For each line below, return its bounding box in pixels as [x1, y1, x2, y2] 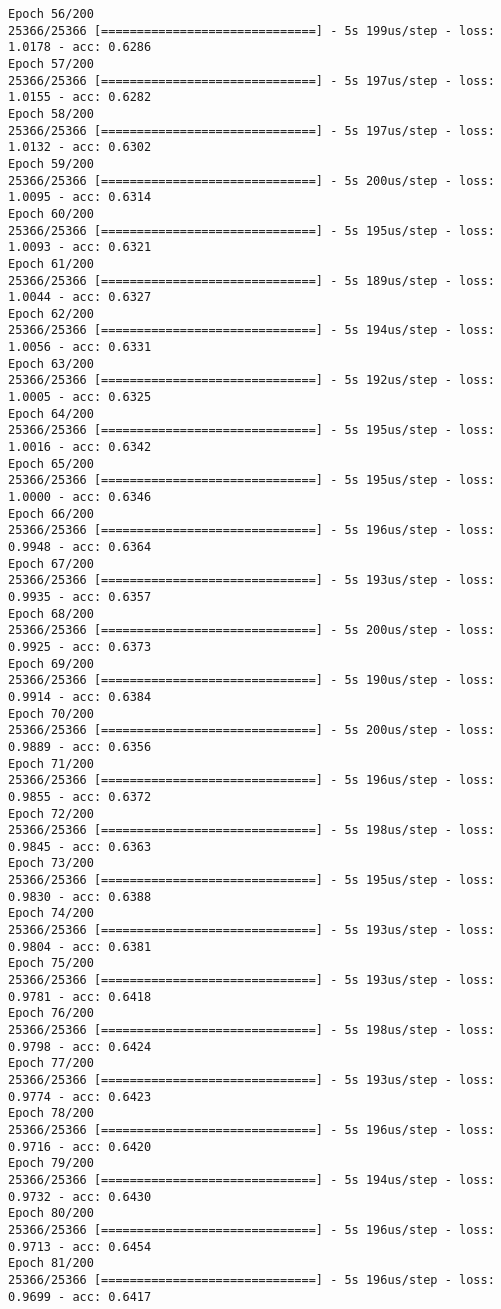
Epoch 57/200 [8, 56, 94, 71]
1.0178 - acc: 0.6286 [8, 40, 152, 55]
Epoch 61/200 [8, 256, 94, 271]
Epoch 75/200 [8, 956, 94, 971]
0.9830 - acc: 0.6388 [8, 889, 152, 904]
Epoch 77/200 [8, 1056, 94, 1071]
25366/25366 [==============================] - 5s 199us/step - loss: [8, 23, 495, 38]
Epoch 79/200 [8, 1156, 94, 1171]
